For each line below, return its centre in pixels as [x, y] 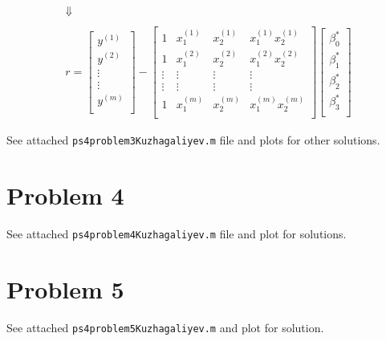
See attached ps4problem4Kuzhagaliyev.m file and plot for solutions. [177, 233]
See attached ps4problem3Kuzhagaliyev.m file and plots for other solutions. [193, 140]
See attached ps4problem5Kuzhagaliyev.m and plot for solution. [165, 327]
